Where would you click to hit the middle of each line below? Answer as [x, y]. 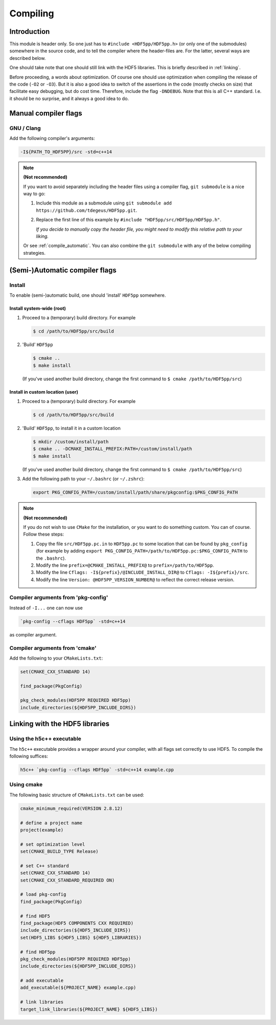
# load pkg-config [43, 895]
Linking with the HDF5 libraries [60, 724]
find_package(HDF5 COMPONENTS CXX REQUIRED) [77, 923]
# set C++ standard [44, 866]
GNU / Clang [25, 128]
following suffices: [29, 756]
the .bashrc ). [51, 558]
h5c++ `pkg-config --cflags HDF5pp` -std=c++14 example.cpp [97, 770]
